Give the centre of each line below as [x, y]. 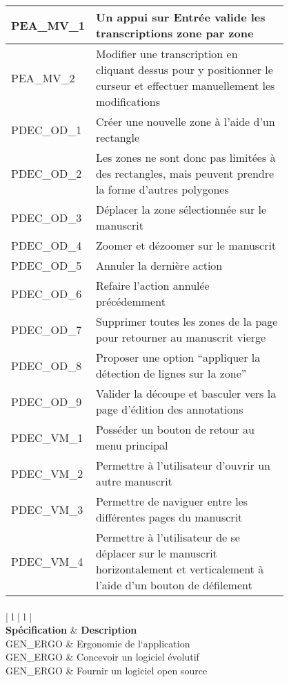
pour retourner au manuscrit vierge [181, 337]
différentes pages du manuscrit [169, 517]
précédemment [130, 301]
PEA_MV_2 [43, 77]
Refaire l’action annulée [152, 285]
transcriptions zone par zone [175, 33]
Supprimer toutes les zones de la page [187, 321]
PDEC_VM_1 [47, 437]
